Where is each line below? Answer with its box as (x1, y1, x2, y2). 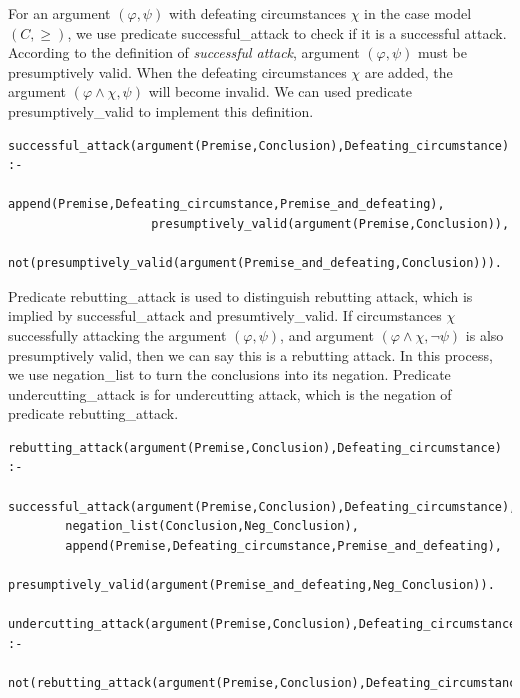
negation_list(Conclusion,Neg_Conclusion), (65, 519, 359, 534)
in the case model (364, 3, 472, 23)
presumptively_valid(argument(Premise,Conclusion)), (151, 216, 510, 231)
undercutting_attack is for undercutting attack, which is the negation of (8, 383, 452, 404)
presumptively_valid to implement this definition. (8, 100, 314, 121)
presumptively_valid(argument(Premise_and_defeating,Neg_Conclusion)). (8, 578, 495, 593)
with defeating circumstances (168, 3, 347, 23)
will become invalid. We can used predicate (148, 81, 413, 102)
